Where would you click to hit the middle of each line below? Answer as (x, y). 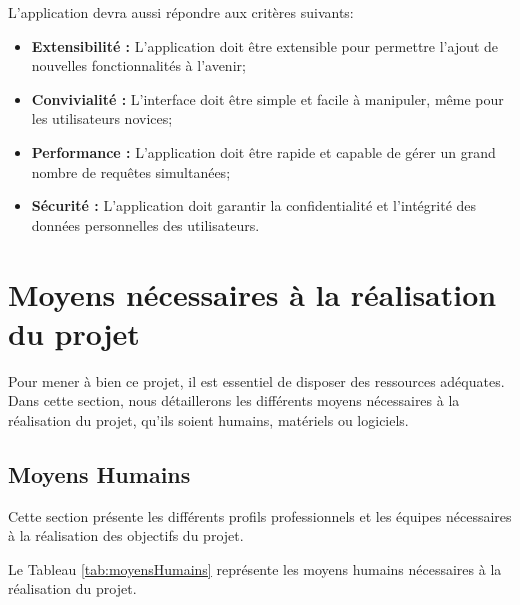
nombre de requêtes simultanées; (131, 171)
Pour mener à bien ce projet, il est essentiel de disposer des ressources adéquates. (256, 380)
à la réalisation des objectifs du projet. (126, 535)
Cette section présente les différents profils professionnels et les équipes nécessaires (260, 515)
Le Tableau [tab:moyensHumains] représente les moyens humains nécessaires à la (255, 568)
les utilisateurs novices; (102, 118)
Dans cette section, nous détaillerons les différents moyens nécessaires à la (234, 400)
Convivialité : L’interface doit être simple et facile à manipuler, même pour (267, 98)
